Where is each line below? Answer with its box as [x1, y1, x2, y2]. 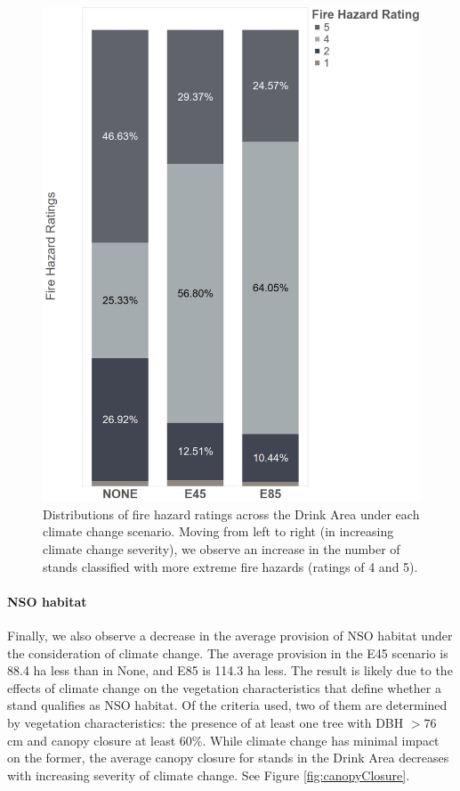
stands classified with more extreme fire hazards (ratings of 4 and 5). [43, 557, 418, 575]
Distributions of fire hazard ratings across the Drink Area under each [43, 504, 420, 523]
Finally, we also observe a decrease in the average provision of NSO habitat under [7, 625, 453, 644]
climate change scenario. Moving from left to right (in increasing [43, 522, 394, 541]
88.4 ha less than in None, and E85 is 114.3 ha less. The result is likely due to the [7, 661, 453, 680]
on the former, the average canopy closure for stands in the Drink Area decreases [7, 748, 449, 767]
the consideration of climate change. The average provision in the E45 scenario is [7, 643, 448, 662]
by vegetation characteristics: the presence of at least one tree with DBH [7, 713, 404, 731]
